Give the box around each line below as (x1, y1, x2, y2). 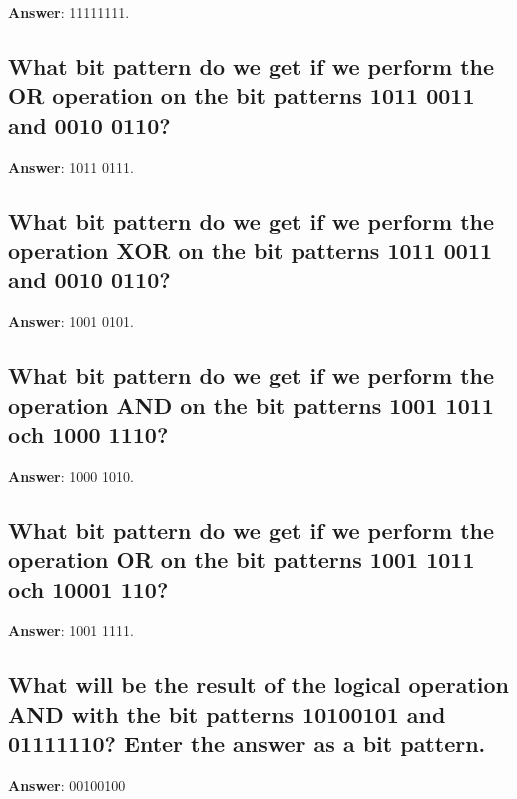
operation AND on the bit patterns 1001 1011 (8, 389, 494, 420)
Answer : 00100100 (8, 774, 126, 795)
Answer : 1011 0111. (8, 156, 134, 177)
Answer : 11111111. (8, 2, 130, 22)
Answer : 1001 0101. (8, 311, 134, 332)
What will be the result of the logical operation (8, 669, 510, 700)
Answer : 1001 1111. (8, 620, 134, 641)
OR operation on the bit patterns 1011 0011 (8, 80, 475, 111)
